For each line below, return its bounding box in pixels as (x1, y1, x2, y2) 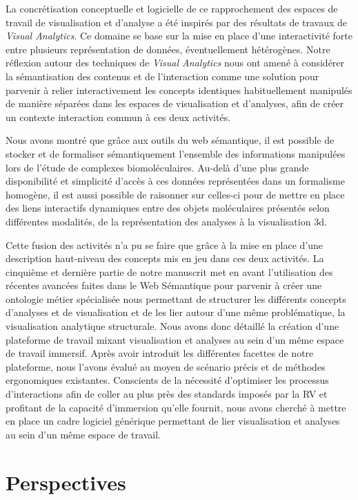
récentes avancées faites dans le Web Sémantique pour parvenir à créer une (6, 278, 322, 293)
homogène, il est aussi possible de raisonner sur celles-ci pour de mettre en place (6, 187, 345, 201)
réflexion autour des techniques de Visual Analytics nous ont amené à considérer (6, 55, 345, 70)
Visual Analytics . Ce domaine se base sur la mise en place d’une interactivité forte (6, 28, 353, 43)
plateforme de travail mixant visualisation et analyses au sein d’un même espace (6, 332, 344, 346)
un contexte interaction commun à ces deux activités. (6, 109, 231, 124)
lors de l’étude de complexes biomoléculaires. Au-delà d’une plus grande (6, 160, 309, 174)
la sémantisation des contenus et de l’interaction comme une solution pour (6, 68, 319, 83)
